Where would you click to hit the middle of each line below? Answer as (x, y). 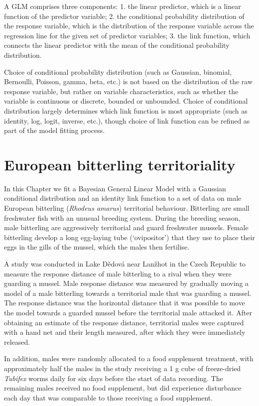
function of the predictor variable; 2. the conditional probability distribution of (124, 16)
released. (17, 341)
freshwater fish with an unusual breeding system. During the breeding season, (122, 217)
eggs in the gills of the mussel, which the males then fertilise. (97, 247)
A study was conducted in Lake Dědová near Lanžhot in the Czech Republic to (125, 264)
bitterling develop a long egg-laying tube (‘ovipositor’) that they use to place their (129, 237)
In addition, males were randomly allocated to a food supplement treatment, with (129, 358)
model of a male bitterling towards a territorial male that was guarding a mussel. (128, 293)
